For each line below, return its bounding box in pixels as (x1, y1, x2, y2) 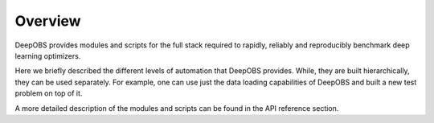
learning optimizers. (14, 51, 81, 60)
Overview (14, 12, 81, 30)
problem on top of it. (14, 88, 83, 98)
